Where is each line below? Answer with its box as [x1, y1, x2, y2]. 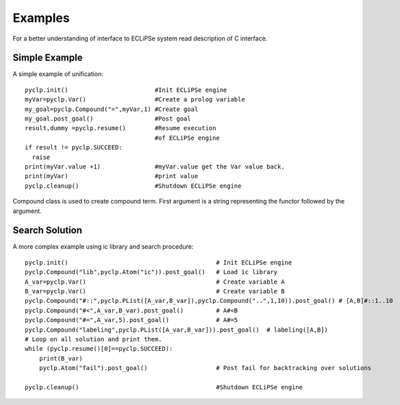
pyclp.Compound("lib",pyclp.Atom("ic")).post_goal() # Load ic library [25, 268, 278, 276]
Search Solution [12, 225, 82, 236]
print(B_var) [38, 354, 83, 363]
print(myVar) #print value [25, 172, 199, 180]
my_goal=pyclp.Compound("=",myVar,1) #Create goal [25, 105, 199, 113]
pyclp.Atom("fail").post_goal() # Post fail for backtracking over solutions [38, 364, 372, 372]
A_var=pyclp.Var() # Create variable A [25, 278, 285, 286]
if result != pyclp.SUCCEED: [25, 144, 123, 151]
